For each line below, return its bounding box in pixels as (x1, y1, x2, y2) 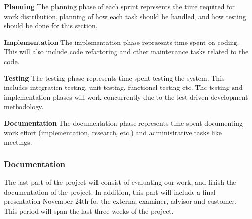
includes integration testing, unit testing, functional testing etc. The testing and (4, 82, 243, 92)
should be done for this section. (4, 21, 97, 31)
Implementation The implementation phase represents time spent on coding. (4, 37, 239, 47)
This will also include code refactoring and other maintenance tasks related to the (4, 46, 249, 57)
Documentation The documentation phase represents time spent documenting (4, 117, 243, 128)
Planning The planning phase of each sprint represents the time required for (4, 1, 235, 11)
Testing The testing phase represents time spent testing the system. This (4, 72, 225, 83)
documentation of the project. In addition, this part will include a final (4, 186, 216, 197)
